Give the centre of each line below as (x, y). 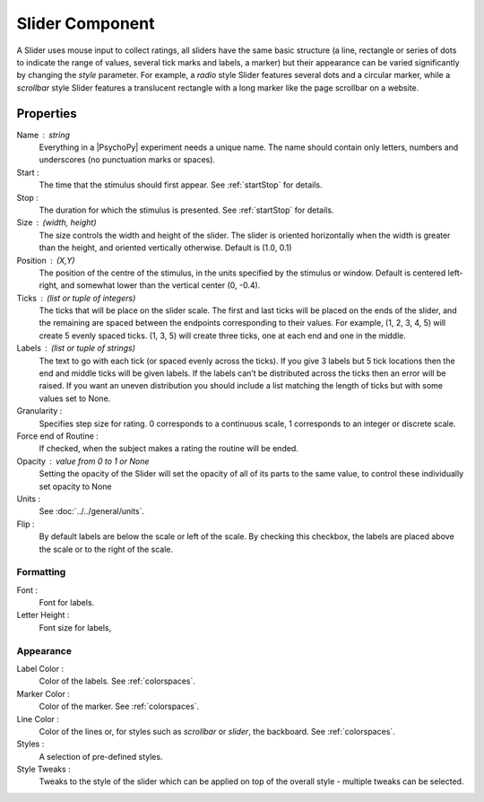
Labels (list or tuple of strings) (76, 348)
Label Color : (40, 668)
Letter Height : (43, 615)
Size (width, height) (56, 222)
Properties (47, 113)
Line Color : (38, 719)
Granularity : (39, 411)
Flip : (26, 524)
